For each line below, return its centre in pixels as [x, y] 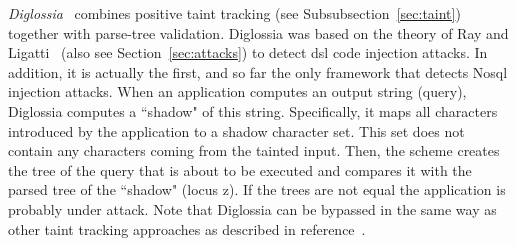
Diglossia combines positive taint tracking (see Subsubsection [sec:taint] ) [234, 13]
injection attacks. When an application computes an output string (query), [237, 91]
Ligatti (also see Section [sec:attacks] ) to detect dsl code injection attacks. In [248, 52]
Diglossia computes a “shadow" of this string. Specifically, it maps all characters [253, 110]
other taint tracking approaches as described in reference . [187, 228]
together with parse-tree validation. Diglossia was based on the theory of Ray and [258, 32]
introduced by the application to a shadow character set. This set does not [236, 130]
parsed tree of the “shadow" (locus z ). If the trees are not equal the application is [257, 189]
